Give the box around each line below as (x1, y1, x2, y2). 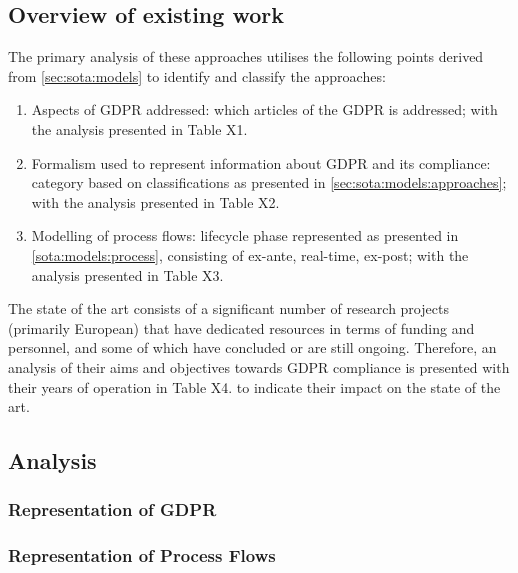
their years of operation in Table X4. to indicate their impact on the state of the (8, 376, 501, 397)
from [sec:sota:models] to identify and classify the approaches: (8, 65, 386, 86)
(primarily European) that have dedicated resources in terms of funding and (8, 317, 475, 338)
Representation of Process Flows (8, 543, 276, 568)
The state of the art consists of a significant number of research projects (8, 298, 449, 319)
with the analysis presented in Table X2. (31, 191, 280, 212)
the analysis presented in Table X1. (31, 118, 248, 139)
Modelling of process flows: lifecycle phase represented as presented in (31, 225, 459, 246)
